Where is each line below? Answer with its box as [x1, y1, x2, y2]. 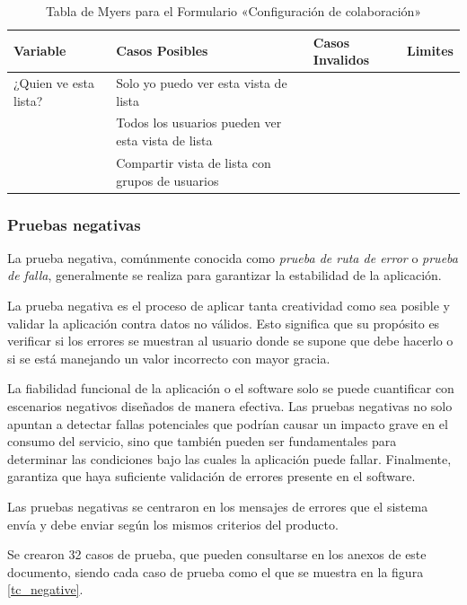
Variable [13, 41, 66, 60]
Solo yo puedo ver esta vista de [116, 74, 287, 92]
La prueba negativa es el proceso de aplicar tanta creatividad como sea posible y [7, 296, 450, 314]
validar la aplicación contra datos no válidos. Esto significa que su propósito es [7, 313, 440, 332]
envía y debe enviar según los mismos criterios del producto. [7, 514, 339, 533]
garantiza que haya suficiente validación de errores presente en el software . [7, 467, 416, 486]
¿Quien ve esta [13, 74, 94, 92]
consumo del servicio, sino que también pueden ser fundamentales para [7, 432, 397, 451]
